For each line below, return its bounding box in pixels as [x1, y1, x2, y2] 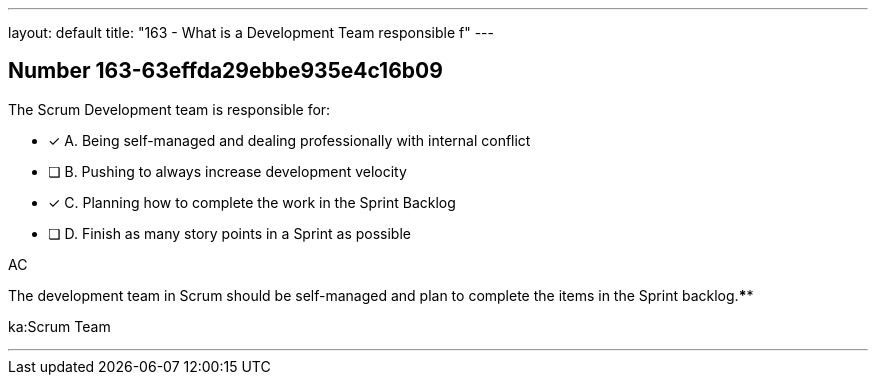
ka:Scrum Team [8, 317, 111, 335]
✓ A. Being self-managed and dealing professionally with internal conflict [48, 131, 531, 149]
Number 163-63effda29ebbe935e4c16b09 [8, 58, 443, 84]
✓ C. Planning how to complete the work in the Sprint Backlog [48, 193, 456, 211]
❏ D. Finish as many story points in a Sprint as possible [48, 224, 411, 242]
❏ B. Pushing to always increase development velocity [48, 162, 407, 180]
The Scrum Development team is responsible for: [8, 100, 331, 118]
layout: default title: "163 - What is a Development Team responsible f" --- [8, 24, 494, 41]
